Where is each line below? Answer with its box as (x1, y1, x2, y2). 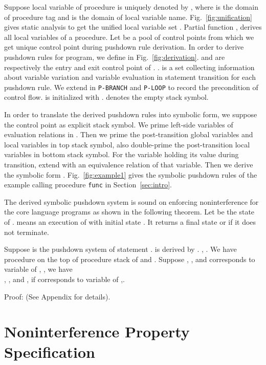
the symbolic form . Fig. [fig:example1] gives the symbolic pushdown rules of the (4, 169, 257, 180)
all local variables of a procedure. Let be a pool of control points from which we (4, 31, 254, 42)
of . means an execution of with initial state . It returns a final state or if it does (4, 217, 256, 227)
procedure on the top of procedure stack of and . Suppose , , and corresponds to (4, 253, 255, 264)
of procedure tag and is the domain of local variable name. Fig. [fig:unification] (4, 11, 253, 22)
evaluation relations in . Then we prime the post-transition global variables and (4, 129, 253, 140)
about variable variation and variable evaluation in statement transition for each (4, 72, 256, 82)
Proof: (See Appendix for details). (4, 291, 110, 302)
